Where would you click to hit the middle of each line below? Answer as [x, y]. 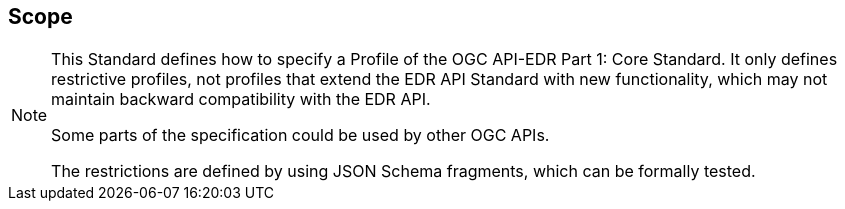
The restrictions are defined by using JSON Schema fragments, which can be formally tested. [403, 171]
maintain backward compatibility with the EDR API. [241, 99]
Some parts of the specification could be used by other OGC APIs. [300, 135]
